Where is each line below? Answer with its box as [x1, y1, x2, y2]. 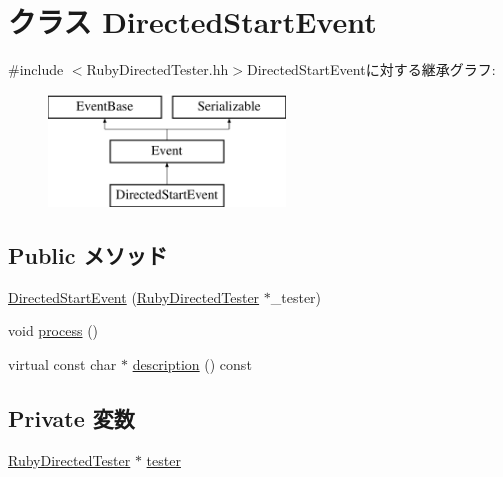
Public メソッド [8, 240, 168, 271]
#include [8, 59, 64, 80]
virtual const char [8, 354, 117, 375]
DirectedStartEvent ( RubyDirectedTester [8, 286, 260, 307]
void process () [8, 320, 99, 341]
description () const [132, 354, 252, 375]
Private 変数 [8, 403, 135, 434]
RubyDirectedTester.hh [86, 59, 229, 80]
